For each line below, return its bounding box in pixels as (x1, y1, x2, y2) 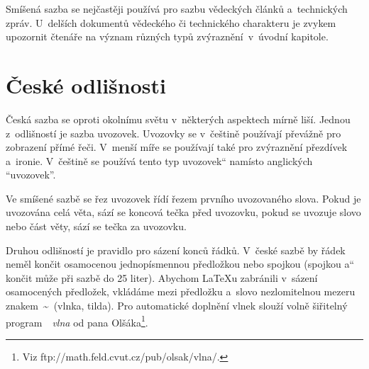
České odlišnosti (6, 70, 166, 99)
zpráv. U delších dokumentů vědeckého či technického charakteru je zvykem (6, 15, 336, 30)
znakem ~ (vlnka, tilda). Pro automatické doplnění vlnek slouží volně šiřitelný (6, 298, 348, 313)
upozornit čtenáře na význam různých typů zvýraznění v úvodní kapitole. (6, 29, 329, 44)
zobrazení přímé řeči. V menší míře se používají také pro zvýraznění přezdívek (6, 140, 348, 154)
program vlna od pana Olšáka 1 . (6, 312, 148, 329)
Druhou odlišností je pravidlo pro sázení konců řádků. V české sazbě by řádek (6, 242, 346, 257)
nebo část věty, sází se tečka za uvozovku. (6, 219, 187, 234)
